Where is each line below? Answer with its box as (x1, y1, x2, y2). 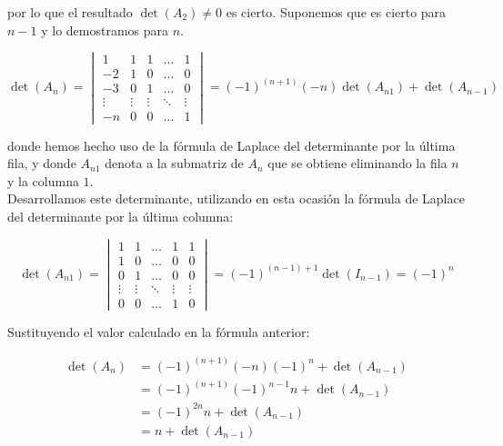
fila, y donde (7, 154, 76, 173)
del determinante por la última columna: (7, 206, 234, 225)
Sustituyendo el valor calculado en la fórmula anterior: (7, 322, 310, 341)
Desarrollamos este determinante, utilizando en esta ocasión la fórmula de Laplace (7, 189, 465, 208)
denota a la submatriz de (105, 154, 244, 173)
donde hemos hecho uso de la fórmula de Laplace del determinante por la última (7, 135, 456, 154)
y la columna (7, 171, 79, 190)
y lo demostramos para (41, 20, 169, 39)
